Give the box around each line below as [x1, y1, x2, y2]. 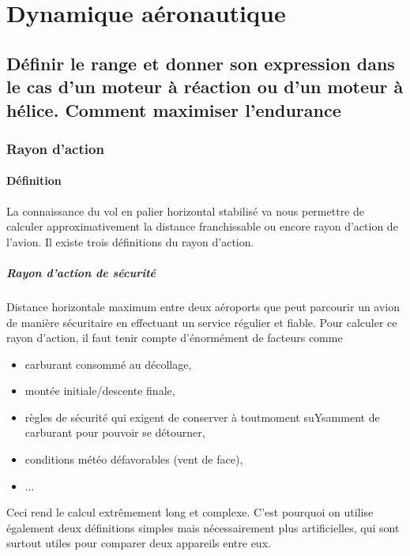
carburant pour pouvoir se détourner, [24, 424, 205, 441]
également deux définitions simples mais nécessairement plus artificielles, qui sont [6, 519, 400, 535]
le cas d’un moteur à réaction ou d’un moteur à [6, 74, 404, 99]
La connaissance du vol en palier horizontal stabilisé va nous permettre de [6, 202, 364, 219]
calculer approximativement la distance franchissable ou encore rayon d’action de [6, 218, 398, 235]
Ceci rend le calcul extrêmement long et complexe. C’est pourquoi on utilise [6, 504, 374, 520]
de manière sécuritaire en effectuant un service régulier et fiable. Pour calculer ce [6, 314, 397, 330]
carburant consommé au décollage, [24, 355, 192, 372]
